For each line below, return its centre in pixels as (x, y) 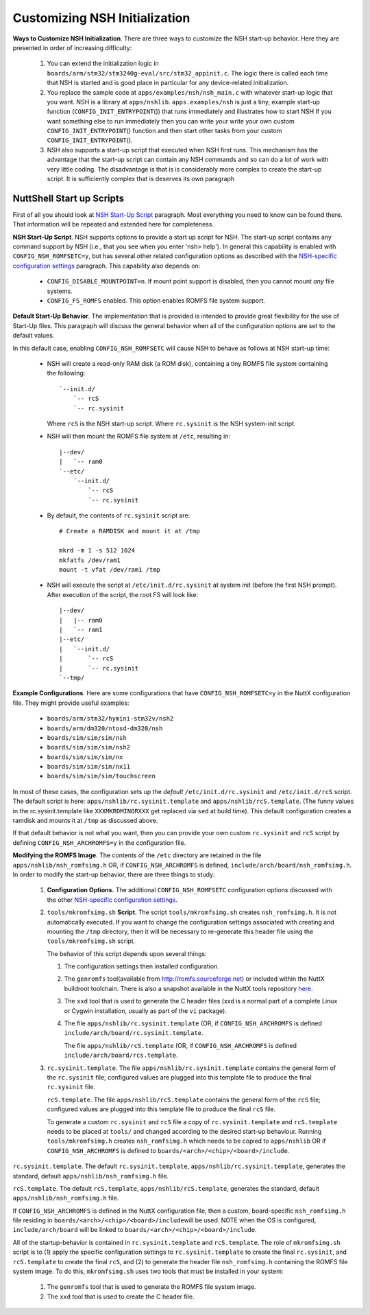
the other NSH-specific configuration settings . (112, 900)
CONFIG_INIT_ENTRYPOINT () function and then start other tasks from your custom (164, 131)
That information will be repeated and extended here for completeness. (113, 224)
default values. (34, 336)
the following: (66, 373)
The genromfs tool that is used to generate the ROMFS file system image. (151, 1287)
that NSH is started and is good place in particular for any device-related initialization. (168, 83)
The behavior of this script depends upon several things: (127, 953)
